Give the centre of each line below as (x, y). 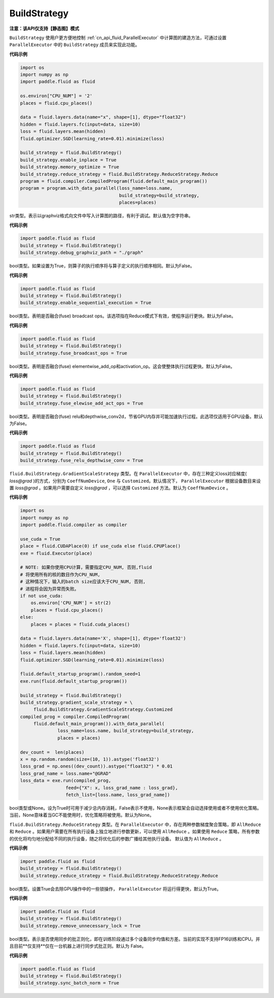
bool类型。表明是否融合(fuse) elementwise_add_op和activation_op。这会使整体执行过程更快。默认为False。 (122, 366)
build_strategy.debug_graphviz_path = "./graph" (82, 253)
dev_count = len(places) (52, 752)
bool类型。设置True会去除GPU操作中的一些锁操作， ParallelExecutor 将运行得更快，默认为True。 (115, 889)
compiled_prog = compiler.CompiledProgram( (75, 717)
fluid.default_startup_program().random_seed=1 (80, 674)
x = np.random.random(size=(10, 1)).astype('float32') (90, 759)
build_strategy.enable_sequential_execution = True (86, 303)
